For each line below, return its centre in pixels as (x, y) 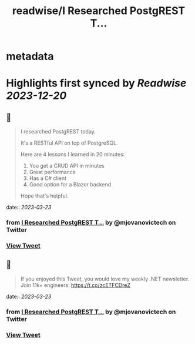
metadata (30, 56)
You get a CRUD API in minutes (67, 166)
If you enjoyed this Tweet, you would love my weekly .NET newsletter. (105, 279)
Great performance (53, 172)
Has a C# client (48, 178)
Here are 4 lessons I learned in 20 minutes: (73, 155)
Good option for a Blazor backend (70, 185)
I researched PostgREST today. (58, 132)
